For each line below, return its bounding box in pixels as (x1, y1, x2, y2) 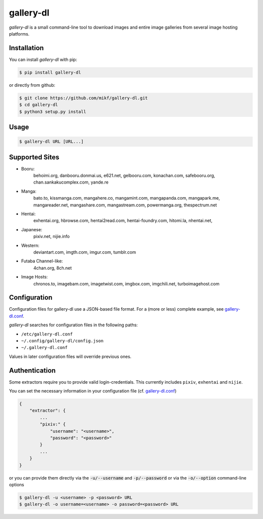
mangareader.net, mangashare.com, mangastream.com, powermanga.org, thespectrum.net (33, 202, 217, 208)
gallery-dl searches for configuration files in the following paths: (9, 322, 138, 328)
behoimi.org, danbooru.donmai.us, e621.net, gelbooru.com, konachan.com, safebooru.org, (33, 173, 215, 179)
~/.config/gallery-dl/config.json (21, 338, 104, 343)
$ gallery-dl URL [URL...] (19, 139, 84, 145)
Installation (9, 44, 44, 52)
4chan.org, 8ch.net (33, 265, 72, 271)
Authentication (9, 366, 56, 374)
